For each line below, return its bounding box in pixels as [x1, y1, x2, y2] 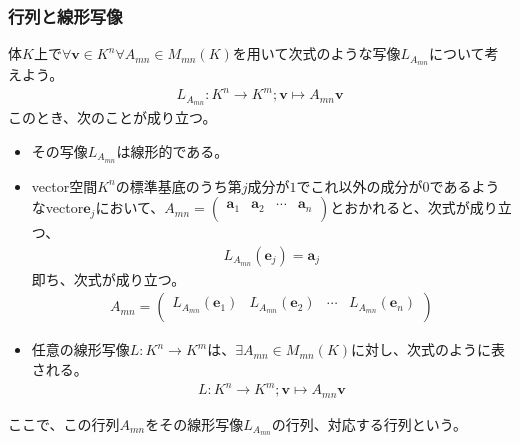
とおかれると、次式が [330, 197, 470, 218]
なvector [31, 197, 84, 218]
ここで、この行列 [8, 413, 120, 434]
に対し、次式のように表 [351, 339, 506, 360]
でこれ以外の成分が [296, 175, 423, 196]
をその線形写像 [145, 413, 244, 434]
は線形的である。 [116, 140, 229, 161]
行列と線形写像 [8, 3, 123, 28]
